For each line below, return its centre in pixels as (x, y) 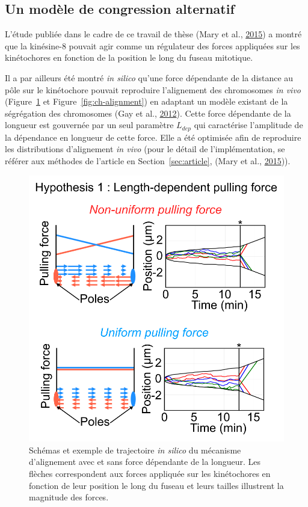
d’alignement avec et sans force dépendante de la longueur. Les (145, 462)
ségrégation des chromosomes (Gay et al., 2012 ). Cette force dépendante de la (148, 113)
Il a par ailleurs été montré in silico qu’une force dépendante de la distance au (149, 77)
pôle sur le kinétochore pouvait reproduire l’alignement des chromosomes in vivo (153, 89)
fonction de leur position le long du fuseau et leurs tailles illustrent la (156, 485)
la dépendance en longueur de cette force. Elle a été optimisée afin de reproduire (153, 137)
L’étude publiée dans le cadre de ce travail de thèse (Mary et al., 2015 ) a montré (153, 34)
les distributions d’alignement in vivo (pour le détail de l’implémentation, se (145, 149)
